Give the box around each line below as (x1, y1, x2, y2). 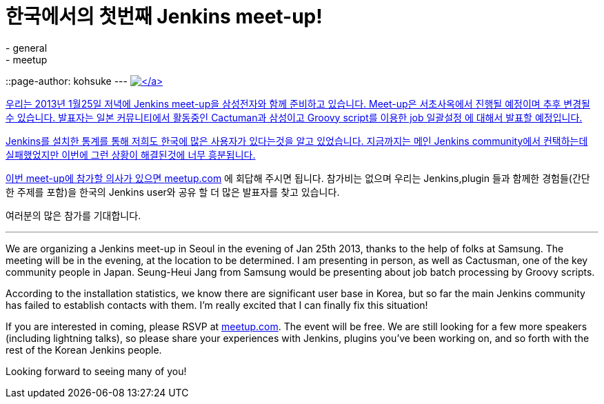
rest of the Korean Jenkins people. (6, 343, 162, 356)
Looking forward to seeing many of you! (6, 365, 187, 377)
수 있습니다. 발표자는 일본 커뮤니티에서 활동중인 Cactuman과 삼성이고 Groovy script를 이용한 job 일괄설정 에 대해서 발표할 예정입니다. (6, 111, 583, 123)
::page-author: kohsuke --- (6, 74, 128, 87)
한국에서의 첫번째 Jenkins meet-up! (6, 5, 323, 28)
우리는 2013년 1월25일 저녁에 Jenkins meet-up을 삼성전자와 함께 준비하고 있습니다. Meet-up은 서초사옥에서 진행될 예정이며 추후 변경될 (6, 97, 590, 110)
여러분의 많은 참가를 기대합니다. (6, 209, 141, 221)
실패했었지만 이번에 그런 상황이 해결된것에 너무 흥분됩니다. (6, 148, 256, 161)
